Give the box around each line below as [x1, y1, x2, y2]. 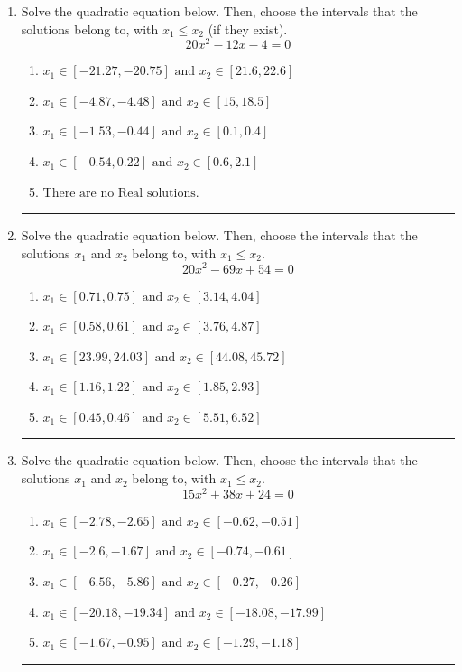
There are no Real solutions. [42, 186, 199, 200]
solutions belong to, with [21, 19, 159, 38]
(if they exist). [208, 19, 288, 38]
